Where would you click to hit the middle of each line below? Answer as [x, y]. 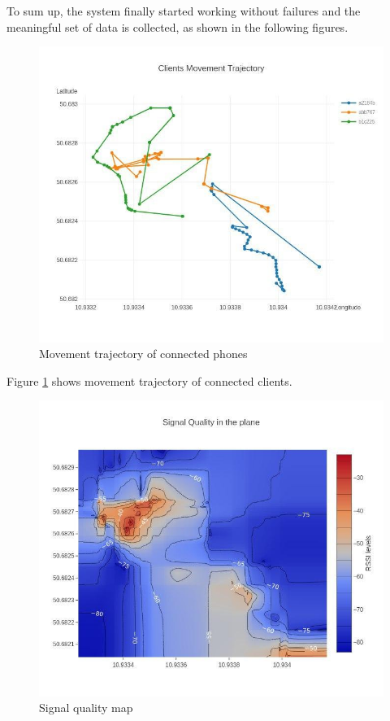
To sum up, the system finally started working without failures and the [184, 11]
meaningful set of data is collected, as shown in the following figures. [178, 26]
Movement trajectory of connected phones [143, 354]
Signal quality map [86, 708]
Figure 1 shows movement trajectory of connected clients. [149, 380]
